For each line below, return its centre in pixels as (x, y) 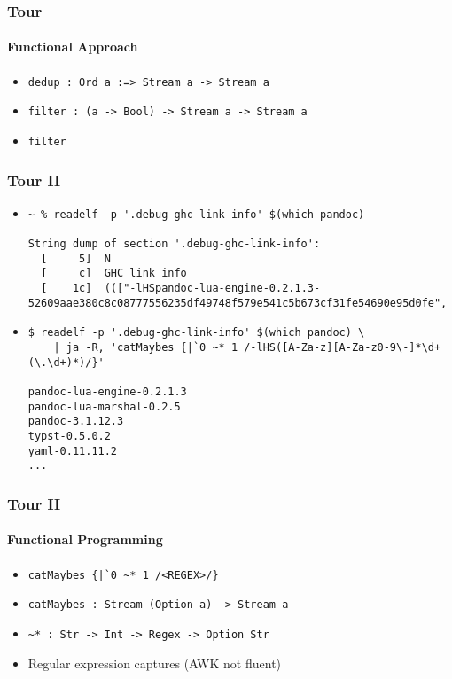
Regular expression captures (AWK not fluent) (155, 663)
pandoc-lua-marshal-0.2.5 (104, 406)
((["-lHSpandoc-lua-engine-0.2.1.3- (212, 289)
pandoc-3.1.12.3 (76, 421)
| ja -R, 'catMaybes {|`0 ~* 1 (146, 348)
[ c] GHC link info (114, 273)
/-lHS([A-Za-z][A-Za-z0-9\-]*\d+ (343, 348)
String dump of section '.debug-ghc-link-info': (174, 244)
